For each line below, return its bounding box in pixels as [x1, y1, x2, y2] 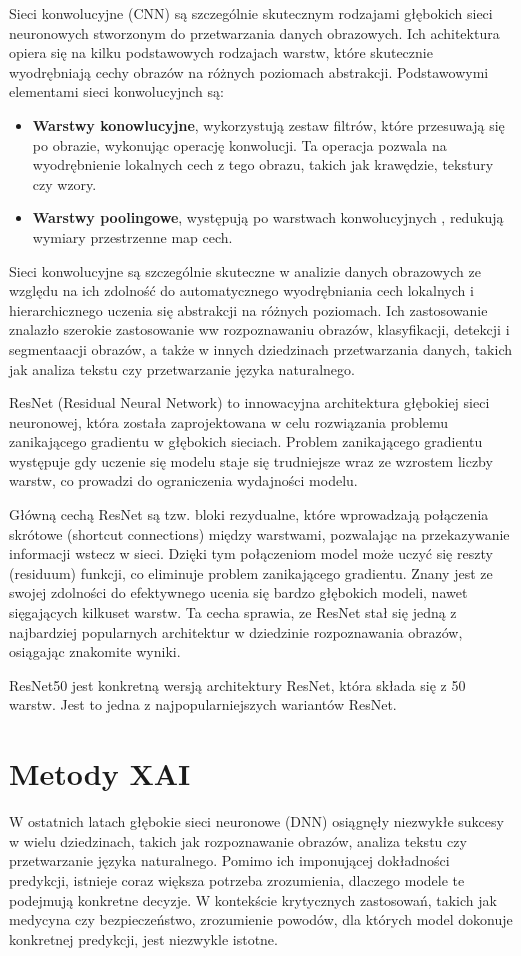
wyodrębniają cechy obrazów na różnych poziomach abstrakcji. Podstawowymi [9, 61, 489, 82]
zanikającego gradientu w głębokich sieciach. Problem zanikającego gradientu [9, 431, 483, 452]
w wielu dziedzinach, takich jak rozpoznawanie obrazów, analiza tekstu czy [9, 830, 467, 851]
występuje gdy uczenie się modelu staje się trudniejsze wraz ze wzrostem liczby [9, 450, 493, 471]
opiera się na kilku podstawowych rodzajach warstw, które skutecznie [9, 42, 433, 63]
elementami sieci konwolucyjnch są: [9, 81, 224, 102]
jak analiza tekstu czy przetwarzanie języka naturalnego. [9, 358, 355, 379]
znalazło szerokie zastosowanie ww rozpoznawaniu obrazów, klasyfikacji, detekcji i [9, 319, 510, 340]
